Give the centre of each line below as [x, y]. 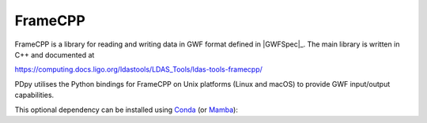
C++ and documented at [55, 54]
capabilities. [34, 95]
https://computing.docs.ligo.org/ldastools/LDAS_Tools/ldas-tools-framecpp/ [138, 69]
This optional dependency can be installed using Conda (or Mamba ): [127, 110]
